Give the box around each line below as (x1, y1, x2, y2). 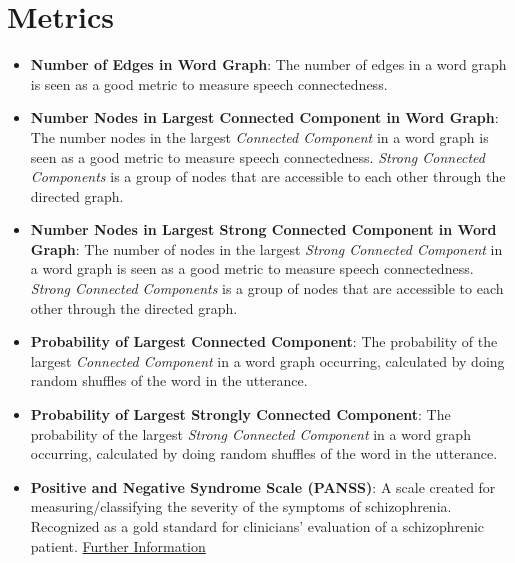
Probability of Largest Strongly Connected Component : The (30, 404, 451, 425)
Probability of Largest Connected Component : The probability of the (30, 331, 498, 352)
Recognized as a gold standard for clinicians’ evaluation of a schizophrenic (30, 516, 485, 536)
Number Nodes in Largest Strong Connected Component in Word (30, 219, 497, 240)
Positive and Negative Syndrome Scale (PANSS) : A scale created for (30, 476, 496, 497)
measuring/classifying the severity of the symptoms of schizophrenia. (30, 496, 452, 517)
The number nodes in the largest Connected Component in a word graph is (30, 126, 489, 147)
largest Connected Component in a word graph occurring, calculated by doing (30, 350, 505, 371)
